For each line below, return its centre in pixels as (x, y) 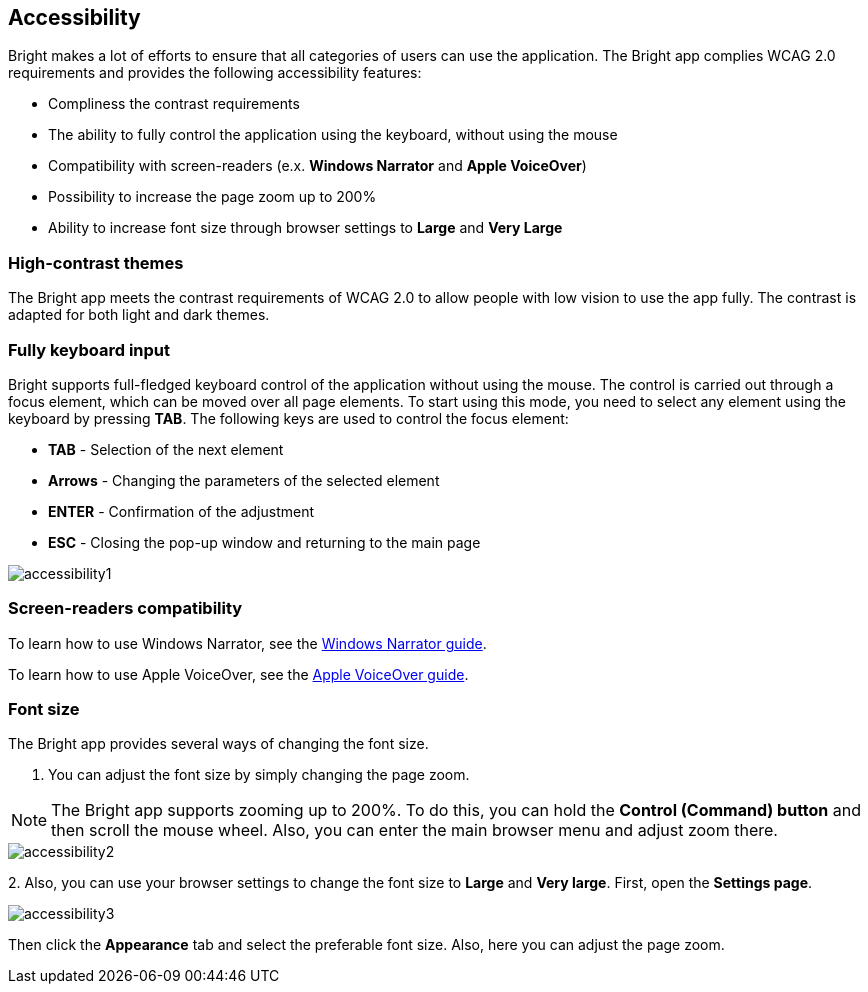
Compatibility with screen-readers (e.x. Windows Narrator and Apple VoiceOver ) (317, 166)
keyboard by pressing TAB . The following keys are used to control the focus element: (288, 418)
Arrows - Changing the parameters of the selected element (244, 480)
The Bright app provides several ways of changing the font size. (218, 744)
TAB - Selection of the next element (166, 449)
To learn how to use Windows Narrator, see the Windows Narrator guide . (247, 643)
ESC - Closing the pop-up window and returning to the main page (264, 542)
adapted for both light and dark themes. (139, 315)
